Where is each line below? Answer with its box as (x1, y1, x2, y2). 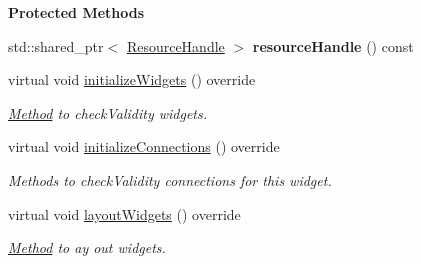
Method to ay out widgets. (8, 237, 166, 258)
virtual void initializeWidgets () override (8, 69, 256, 90)
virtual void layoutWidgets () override (8, 203, 241, 224)
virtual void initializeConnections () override (8, 136, 280, 157)
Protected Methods (8, 2, 145, 22)
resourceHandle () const (252, 35, 414, 56)
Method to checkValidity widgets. (8, 102, 208, 123)
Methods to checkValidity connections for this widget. (8, 169, 332, 190)
